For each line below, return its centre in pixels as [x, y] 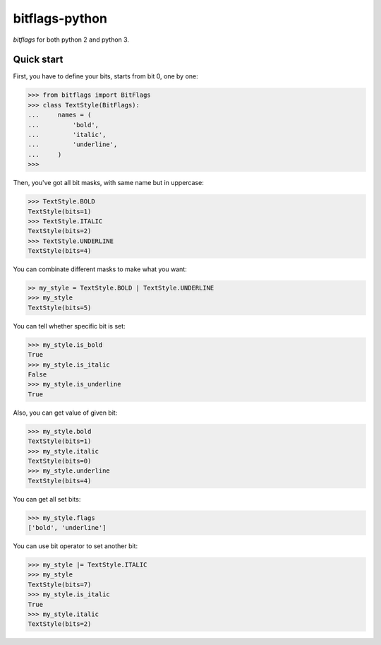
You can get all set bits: [47, 499]
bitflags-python [60, 18]
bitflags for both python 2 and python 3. [71, 40]
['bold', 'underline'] [67, 528]
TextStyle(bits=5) [60, 308]
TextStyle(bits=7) [60, 584]
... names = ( [60, 115]
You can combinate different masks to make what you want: [100, 269]
